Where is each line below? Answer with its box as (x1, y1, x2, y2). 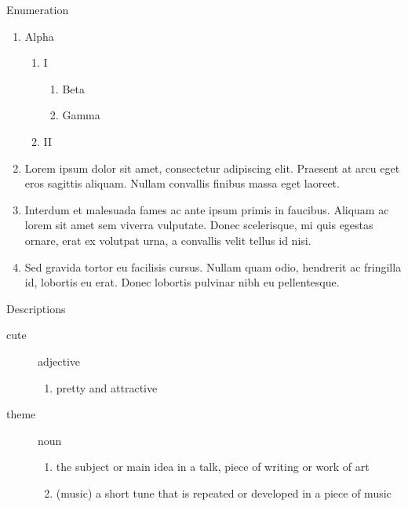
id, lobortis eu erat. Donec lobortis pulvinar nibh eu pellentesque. (24, 274, 340, 290)
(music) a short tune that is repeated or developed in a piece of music (56, 484, 392, 501)
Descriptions (6, 300, 66, 316)
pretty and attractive (56, 379, 158, 396)
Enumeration (6, 2, 69, 17)
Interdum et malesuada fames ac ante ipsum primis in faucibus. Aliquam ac (24, 201, 389, 217)
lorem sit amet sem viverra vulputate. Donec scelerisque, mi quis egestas (24, 217, 373, 233)
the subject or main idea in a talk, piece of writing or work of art (56, 458, 370, 475)
